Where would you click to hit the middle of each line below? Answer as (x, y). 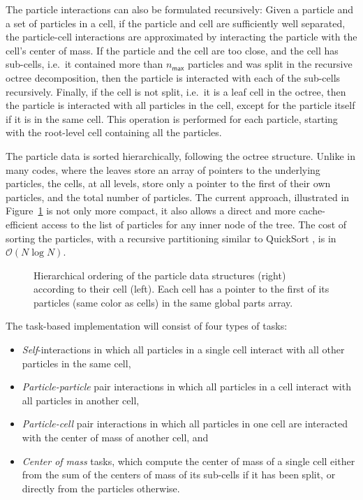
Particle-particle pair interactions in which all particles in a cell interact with (186, 387)
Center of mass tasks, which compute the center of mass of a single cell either (188, 461)
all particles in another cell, (81, 400)
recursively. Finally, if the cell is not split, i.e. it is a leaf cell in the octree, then (176, 91)
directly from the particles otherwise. (101, 488)
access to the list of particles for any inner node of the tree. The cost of (194, 224)
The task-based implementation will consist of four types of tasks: (147, 326)
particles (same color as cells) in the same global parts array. (163, 302)
